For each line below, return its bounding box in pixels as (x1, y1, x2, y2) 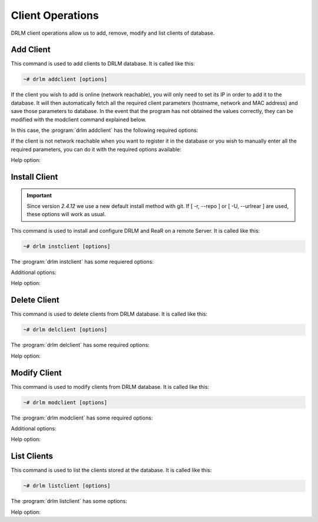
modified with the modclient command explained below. (11, 115, 147, 123)
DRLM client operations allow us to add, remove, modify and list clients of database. (11, 29, 215, 37)
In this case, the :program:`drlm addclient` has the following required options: (11, 127, 198, 134)
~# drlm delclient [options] (23, 326, 108, 333)
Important (26, 191, 52, 199)
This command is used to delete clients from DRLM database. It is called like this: (11, 310, 208, 318)
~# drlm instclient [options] (23, 243, 111, 250)
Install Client (11, 171, 58, 182)
